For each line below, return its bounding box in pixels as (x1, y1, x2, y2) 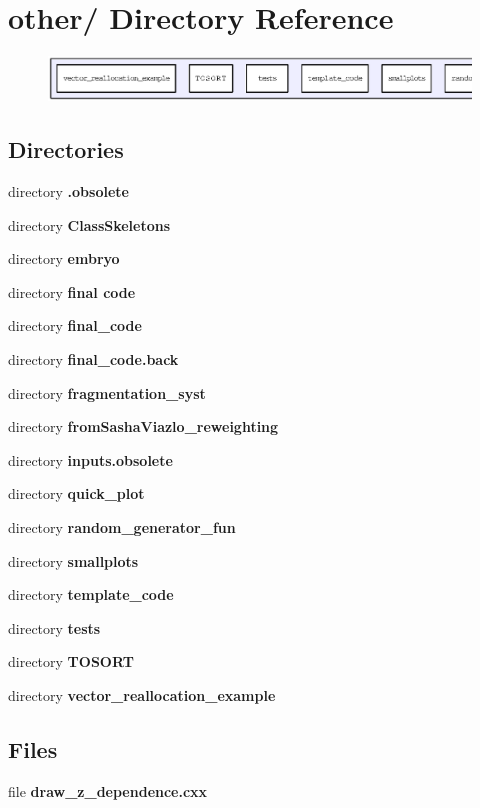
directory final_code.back (8, 349, 179, 370)
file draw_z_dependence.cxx (8, 780, 208, 801)
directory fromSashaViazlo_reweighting (8, 416, 279, 437)
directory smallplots (8, 550, 139, 571)
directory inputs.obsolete (8, 449, 173, 470)
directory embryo (8, 248, 120, 269)
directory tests (8, 617, 101, 638)
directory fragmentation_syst (8, 382, 206, 403)
